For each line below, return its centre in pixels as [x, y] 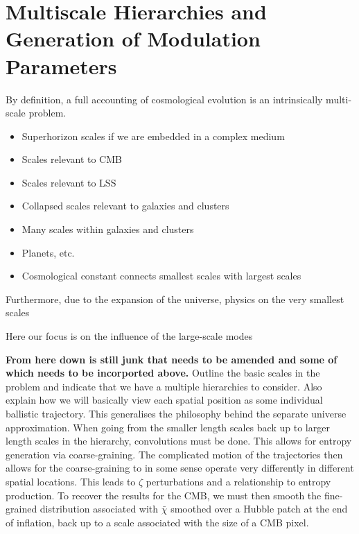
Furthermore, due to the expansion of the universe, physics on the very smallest [175, 299]
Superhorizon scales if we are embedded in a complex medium [153, 136]
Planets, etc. [48, 252]
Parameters [61, 66]
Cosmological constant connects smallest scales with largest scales [161, 276]
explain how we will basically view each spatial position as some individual [164, 400]
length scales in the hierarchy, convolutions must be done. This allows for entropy [179, 441]
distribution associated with [99, 509]
